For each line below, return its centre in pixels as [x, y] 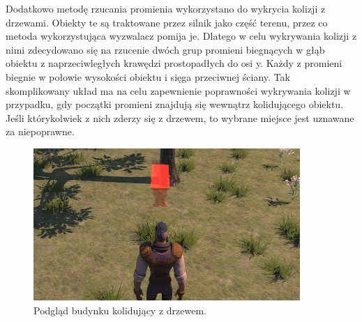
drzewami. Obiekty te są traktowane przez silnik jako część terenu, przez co [167, 22]
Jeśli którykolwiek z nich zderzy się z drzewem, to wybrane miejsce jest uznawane [180, 117]
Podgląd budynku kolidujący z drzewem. [120, 310]
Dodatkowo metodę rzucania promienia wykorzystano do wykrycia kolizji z [166, 8]
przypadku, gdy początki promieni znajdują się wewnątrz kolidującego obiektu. [175, 104]
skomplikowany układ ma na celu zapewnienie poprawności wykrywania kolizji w [178, 90]
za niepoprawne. [40, 131]
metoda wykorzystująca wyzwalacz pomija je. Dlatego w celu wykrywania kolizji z [181, 36]
